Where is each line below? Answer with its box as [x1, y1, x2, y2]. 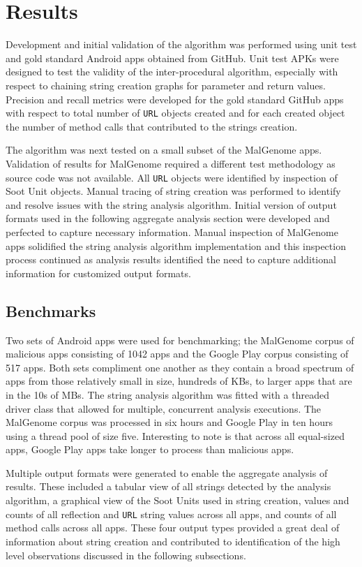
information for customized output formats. [6, 265, 191, 280]
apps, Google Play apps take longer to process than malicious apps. [6, 442, 294, 457]
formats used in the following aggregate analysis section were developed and [6, 211, 330, 226]
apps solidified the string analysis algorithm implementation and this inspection [6, 238, 346, 253]
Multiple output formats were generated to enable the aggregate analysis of [6, 465, 328, 480]
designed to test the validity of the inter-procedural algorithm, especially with [6, 64, 338, 79]
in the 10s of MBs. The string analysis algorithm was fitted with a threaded [6, 387, 329, 402]
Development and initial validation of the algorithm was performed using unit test [6, 37, 357, 52]
